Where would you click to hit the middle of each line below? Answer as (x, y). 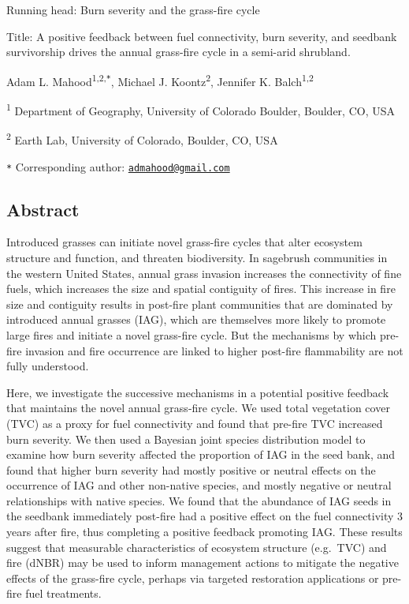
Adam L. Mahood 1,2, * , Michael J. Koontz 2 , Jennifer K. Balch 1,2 (160, 80)
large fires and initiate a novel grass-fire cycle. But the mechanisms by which (191, 334)
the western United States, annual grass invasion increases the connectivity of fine (204, 273)
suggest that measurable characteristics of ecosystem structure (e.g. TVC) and (197, 547)
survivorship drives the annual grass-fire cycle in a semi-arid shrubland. (178, 52)
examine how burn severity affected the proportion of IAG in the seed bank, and (201, 454)
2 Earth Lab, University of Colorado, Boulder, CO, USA (142, 139)
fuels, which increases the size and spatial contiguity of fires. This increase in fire (201, 289)
